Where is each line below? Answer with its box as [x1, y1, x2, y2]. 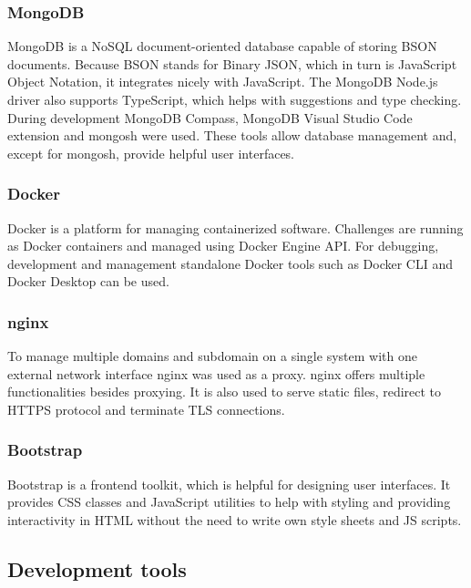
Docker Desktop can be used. [7, 272, 169, 291]
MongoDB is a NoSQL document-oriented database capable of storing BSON [7, 36, 437, 56]
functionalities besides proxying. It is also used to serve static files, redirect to [7, 382, 442, 401]
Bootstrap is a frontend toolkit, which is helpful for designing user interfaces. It [7, 474, 451, 493]
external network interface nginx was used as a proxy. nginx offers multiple [7, 364, 425, 383]
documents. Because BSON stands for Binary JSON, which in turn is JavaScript [7, 54, 457, 73]
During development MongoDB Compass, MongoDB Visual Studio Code [7, 108, 413, 127]
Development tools [7, 554, 187, 583]
